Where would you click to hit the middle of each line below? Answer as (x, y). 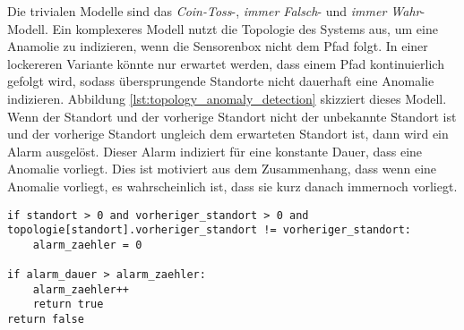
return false (46, 320)
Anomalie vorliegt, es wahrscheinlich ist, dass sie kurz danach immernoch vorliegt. (232, 186)
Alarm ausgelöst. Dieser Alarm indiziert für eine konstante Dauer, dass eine (215, 151)
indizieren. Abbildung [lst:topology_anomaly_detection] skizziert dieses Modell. (227, 98)
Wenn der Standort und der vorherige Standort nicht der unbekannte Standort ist (232, 116)
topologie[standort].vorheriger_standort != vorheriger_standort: (210, 230)
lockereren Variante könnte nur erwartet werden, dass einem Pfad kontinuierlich (226, 63)
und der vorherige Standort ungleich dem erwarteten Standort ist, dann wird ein (228, 134)
